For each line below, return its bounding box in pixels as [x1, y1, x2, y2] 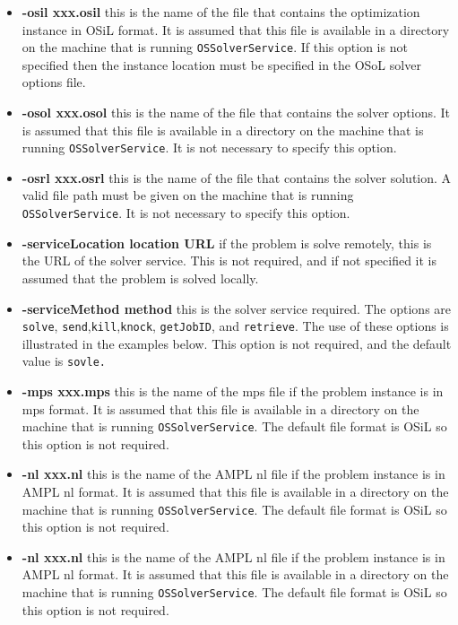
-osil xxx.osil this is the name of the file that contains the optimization [22, 3, 420, 21]
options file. [22, 73, 86, 91]
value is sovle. [22, 352, 106, 370]
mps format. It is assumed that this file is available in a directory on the [22, 399, 419, 418]
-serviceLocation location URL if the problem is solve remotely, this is [22, 233, 432, 252]
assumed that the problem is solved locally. [22, 268, 259, 287]
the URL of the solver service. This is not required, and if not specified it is [22, 251, 437, 270]
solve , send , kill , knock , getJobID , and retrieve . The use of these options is [22, 317, 449, 335]
